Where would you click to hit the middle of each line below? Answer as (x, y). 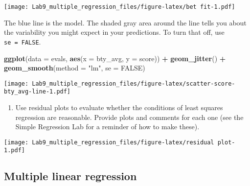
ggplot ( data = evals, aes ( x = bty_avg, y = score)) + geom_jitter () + (115, 58)
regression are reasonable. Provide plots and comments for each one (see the (129, 117)
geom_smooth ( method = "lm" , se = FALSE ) (75, 68)
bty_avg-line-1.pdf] (37, 92)
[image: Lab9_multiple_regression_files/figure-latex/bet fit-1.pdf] (120, 7)
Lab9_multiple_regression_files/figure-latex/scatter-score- (134, 83)
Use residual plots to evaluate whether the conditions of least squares (119, 107)
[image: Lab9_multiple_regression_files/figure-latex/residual (109, 142)
